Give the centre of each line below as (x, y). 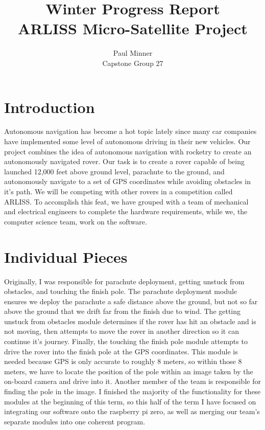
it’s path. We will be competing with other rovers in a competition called (118, 191)
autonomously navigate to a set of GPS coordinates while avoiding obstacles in (127, 181)
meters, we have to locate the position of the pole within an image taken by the (129, 371)
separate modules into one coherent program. (75, 421)
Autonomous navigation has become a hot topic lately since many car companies (130, 131)
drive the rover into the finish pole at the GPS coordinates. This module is (121, 351)
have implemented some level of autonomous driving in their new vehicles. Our (127, 141)
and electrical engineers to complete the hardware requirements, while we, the (126, 211)
